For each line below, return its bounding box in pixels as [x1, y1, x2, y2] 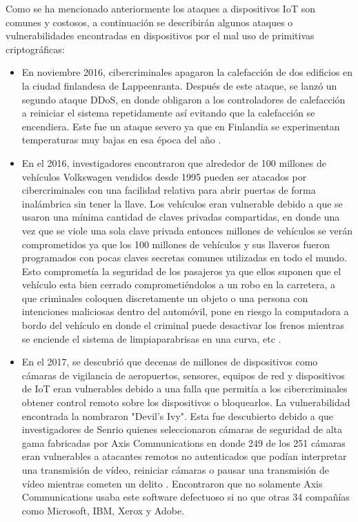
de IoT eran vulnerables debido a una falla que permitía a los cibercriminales [21, 381, 348, 396]
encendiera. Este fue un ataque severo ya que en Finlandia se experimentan [21, 119, 340, 133]
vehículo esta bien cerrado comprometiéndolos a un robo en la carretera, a [21, 277, 336, 292]
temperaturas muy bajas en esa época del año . [21, 132, 221, 147]
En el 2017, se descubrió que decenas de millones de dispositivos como [21, 354, 318, 369]
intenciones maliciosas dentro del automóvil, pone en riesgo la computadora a [21, 304, 349, 319]
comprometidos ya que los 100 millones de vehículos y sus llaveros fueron [21, 237, 330, 251]
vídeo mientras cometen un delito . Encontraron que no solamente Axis [21, 476, 323, 490]
